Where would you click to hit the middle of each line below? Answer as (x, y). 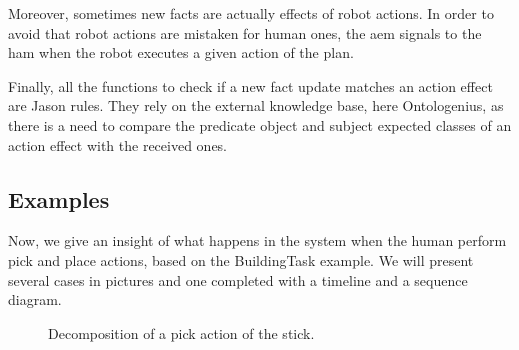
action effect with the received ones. (118, 144)
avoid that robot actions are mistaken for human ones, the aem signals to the (245, 32)
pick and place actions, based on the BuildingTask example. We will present (241, 259)
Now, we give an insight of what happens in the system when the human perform (257, 240)
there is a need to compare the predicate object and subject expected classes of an (260, 124)
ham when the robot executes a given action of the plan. (181, 52)
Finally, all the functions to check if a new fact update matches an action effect (250, 85)
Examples (59, 198)
